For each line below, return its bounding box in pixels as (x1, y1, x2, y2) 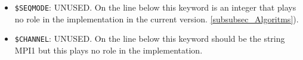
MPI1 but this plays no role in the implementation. (14, 44, 203, 56)
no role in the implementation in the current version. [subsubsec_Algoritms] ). (14, 12, 299, 25)
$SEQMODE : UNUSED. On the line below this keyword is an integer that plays (14, 1, 296, 13)
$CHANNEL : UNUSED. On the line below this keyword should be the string (14, 32, 285, 45)
